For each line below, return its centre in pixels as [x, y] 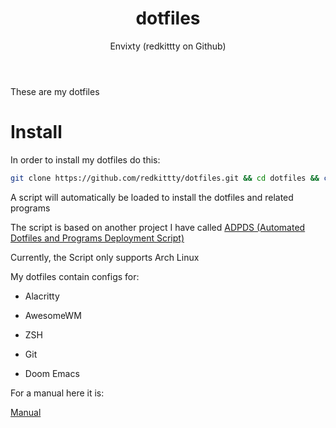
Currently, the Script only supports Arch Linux [105, 257]
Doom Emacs [52, 373]
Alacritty [42, 296]
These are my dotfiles [55, 91]
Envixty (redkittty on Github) [168, 46]
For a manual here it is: [57, 393]
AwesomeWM [53, 315]
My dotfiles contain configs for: [75, 276]
